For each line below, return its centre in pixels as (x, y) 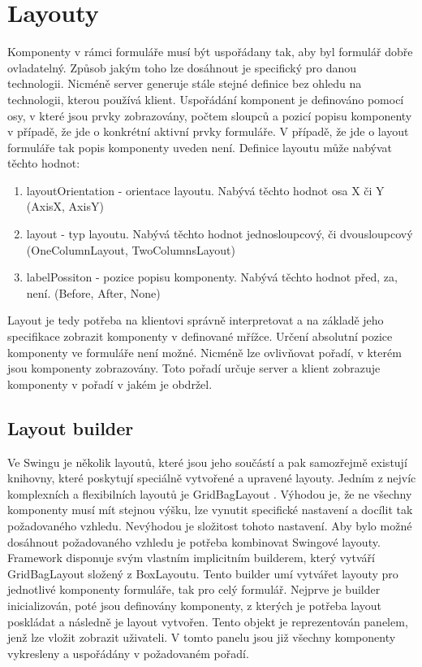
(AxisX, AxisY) (65, 206)
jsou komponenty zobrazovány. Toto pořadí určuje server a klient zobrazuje (194, 368)
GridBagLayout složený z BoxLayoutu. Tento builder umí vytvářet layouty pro (203, 573)
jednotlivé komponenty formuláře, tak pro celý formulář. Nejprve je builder (194, 589)
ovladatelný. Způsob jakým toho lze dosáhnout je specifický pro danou (182, 67)
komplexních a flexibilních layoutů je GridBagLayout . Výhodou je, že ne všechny (210, 493)
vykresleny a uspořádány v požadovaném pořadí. (128, 653)
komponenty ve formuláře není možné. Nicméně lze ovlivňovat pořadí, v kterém (205, 352)
